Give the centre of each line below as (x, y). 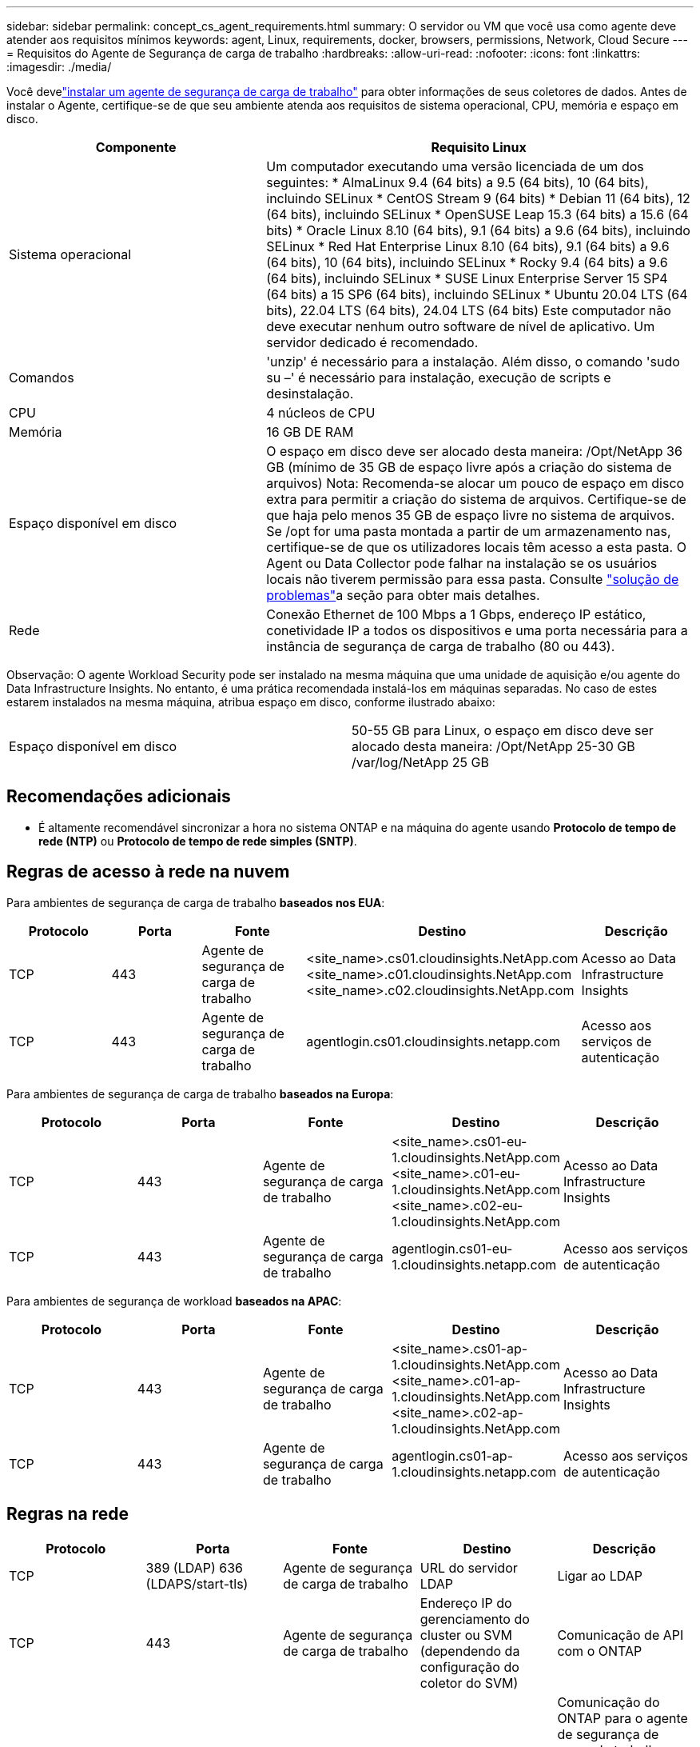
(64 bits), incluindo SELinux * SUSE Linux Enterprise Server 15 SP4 (467, 278)
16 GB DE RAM (310, 432)
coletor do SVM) (469, 1683)
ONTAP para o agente (622, 1718)
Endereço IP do (466, 1603)
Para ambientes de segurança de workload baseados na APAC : (174, 1301)
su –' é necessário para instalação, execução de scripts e (439, 378)
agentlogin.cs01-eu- (452, 1248)
